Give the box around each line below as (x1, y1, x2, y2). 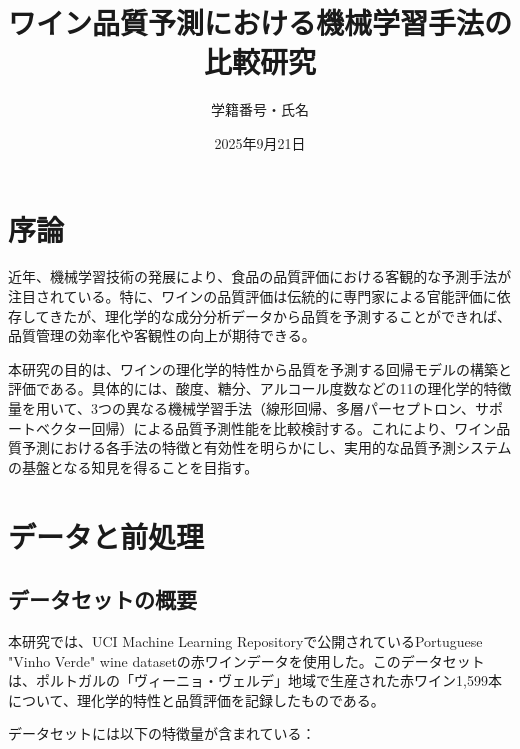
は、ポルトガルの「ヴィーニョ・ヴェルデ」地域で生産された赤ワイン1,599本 (8, 670, 502, 691)
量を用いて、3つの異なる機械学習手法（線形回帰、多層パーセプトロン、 (8, 398, 476, 418)
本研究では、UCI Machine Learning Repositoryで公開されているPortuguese (8, 630, 483, 651)
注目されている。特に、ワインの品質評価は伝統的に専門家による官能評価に (8, 286, 497, 307)
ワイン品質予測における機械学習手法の (8, 2, 513, 43)
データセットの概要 (8, 584, 197, 615)
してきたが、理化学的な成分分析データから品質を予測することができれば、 (21, 305, 511, 326)
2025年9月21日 (214, 132, 306, 153)
